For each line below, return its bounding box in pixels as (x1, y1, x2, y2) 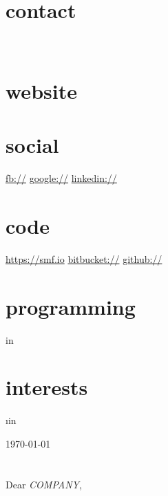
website (6, 76, 77, 104)
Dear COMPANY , (6, 477, 82, 491)
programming (6, 292, 136, 320)
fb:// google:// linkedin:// (6, 171, 117, 185)
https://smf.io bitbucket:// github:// (6, 251, 162, 266)
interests (6, 373, 88, 401)
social (6, 131, 59, 159)
